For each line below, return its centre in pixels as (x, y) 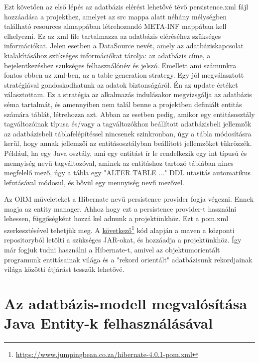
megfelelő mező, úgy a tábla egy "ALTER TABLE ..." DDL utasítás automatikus (128, 173)
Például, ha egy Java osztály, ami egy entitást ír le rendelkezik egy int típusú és (126, 153)
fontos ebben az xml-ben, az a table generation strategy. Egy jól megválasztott (124, 75)
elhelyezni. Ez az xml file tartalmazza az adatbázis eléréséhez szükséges (113, 36)
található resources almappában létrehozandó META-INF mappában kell (115, 26)
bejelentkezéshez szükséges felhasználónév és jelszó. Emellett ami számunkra (120, 65)
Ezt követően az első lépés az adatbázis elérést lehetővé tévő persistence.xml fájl (126, 6)
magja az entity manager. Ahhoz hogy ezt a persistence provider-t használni (120, 208)
